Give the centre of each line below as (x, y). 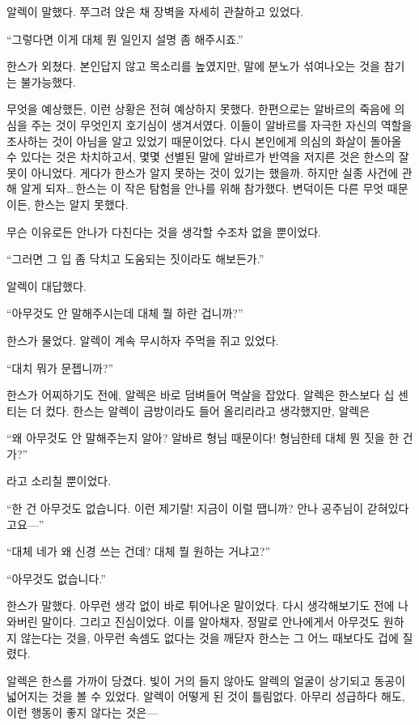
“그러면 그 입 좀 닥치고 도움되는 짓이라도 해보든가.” (135, 259)
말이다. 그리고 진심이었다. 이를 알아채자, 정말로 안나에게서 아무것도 (211, 622)
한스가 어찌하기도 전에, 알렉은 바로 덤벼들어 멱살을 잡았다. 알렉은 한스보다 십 (201, 395)
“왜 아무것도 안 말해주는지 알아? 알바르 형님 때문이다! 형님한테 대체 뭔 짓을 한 (203, 438)
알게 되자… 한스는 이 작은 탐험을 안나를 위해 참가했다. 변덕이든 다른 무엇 (202, 188)
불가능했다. (48, 81)
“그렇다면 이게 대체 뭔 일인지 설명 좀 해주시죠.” (125, 38)
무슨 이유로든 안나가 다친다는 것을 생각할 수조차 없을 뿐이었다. (164, 231)
